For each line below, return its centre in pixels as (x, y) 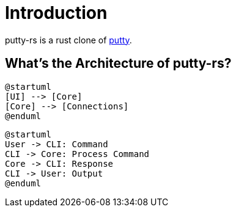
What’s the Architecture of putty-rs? (118, 64)
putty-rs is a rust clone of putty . (68, 40)
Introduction (56, 13)
